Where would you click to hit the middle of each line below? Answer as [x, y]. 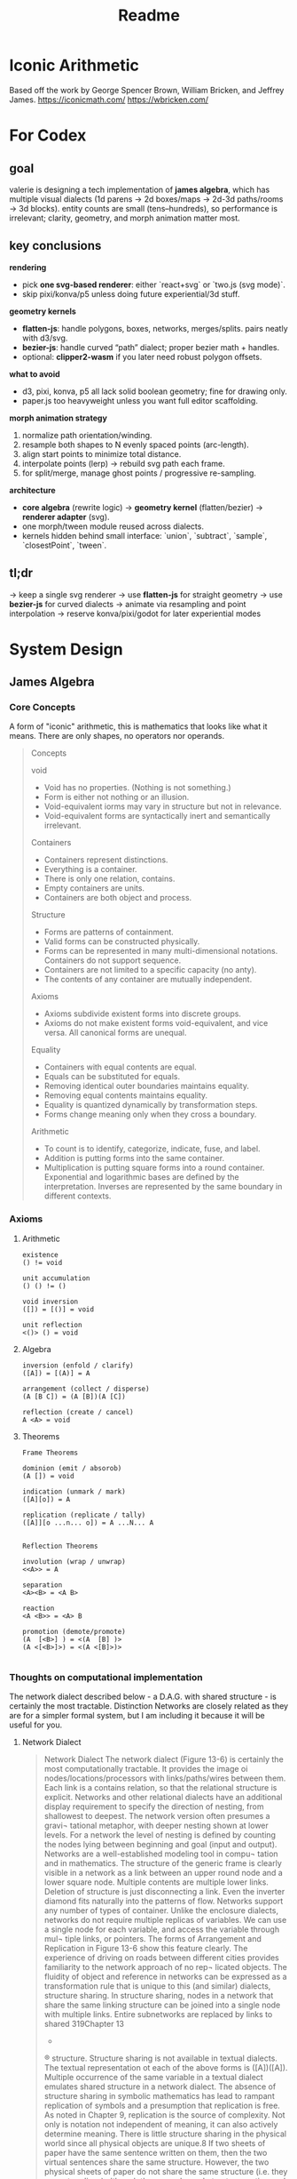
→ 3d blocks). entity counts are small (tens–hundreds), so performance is [143, 208]
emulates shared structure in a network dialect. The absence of [160, 2087]
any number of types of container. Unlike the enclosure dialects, [161, 1911]
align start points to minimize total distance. [102, 453]
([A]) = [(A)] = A [56, 1373]
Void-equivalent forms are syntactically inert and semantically [157, 816]
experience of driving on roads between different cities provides [161, 1958]
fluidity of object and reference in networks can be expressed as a [165, 1977]
